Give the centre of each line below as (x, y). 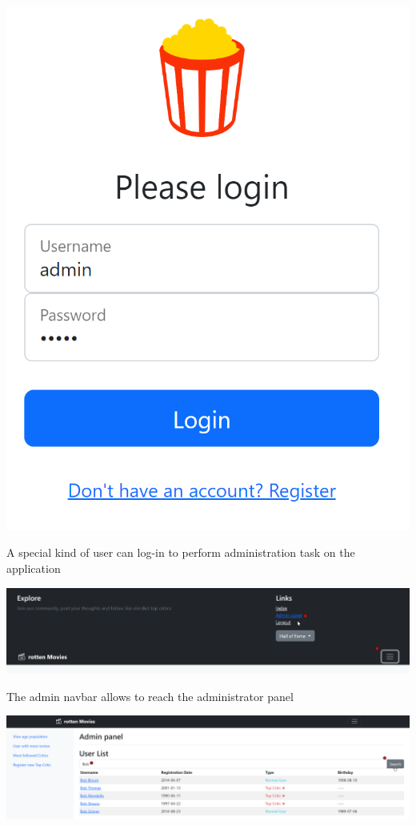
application (34, 568)
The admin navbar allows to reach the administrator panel (150, 696)
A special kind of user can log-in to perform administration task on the (181, 552)
